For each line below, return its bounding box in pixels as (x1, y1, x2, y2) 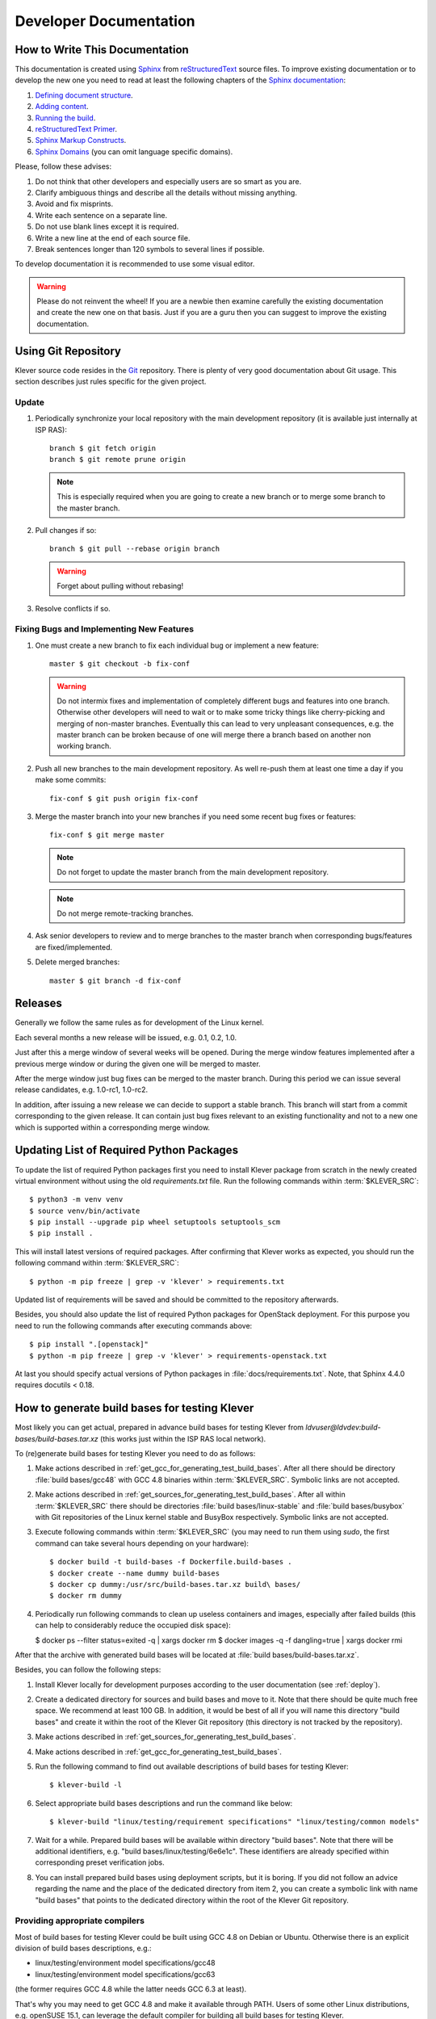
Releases (15, 997, 62, 1010)
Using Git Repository (15, 344, 121, 358)
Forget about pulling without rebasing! (57, 581, 184, 591)
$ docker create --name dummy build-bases (49, 1568, 220, 1578)
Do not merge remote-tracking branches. (57, 909, 194, 918)
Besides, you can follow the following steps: (15, 1664, 161, 1675)
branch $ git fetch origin (49, 444, 157, 453)
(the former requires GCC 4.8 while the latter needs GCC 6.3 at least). (15, 1984, 247, 1994)
